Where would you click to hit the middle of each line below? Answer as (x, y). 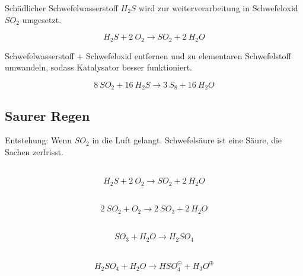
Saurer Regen (47, 115)
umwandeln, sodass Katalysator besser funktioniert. (98, 67)
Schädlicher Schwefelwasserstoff (61, 8)
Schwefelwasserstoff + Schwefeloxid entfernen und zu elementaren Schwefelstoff (148, 55)
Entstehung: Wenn (39, 140)
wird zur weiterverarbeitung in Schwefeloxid (219, 8)
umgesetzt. (42, 19)
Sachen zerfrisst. (34, 152)
